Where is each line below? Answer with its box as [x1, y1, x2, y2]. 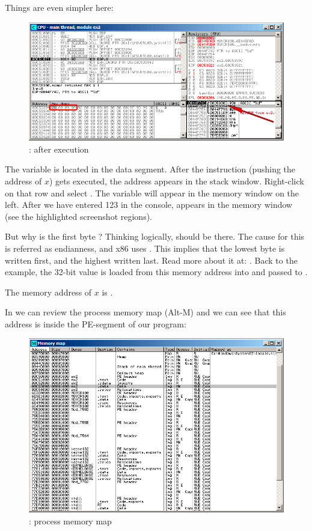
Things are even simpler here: [5, 1, 114, 13]
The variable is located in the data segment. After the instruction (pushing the [5, 163, 296, 175]
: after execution [29, 142, 89, 155]
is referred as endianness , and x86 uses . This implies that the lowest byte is [5, 241, 285, 254]
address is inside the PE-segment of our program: [5, 317, 186, 330]
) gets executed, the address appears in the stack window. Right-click [49, 174, 304, 187]
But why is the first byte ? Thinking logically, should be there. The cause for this [5, 230, 305, 243]
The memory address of [5, 285, 92, 298]
